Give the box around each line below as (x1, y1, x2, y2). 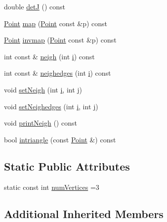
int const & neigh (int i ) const (4, 51, 95, 61)
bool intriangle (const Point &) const (4, 134, 116, 144)
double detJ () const (4, 1, 65, 11)
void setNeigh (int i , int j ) (4, 84, 83, 94)
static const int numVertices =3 (4, 181, 99, 192)
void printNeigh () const (4, 118, 77, 128)
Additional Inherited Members (4, 206, 164, 221)
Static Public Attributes (4, 158, 130, 174)
